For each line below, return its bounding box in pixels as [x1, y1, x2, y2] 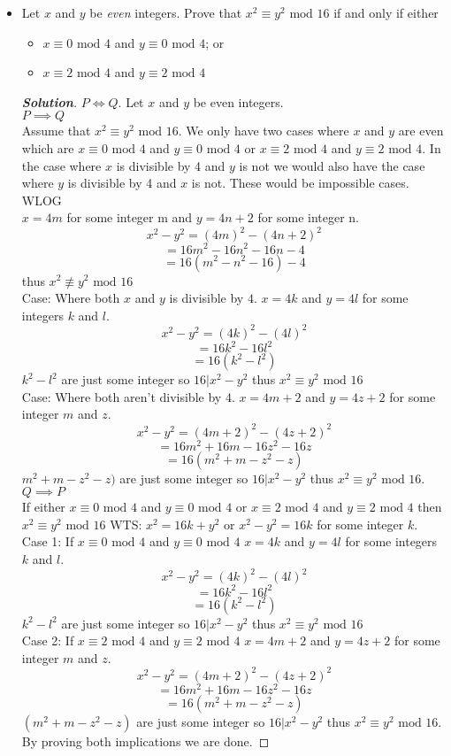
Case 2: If [21, 631, 74, 650]
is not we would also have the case [239, 156, 425, 174]
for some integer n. [257, 208, 359, 227]
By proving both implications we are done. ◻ [21, 731, 270, 750]
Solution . [21, 92, 78, 111]
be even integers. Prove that [89, 4, 242, 21]
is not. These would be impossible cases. [191, 174, 409, 192]
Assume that [21, 121, 91, 140]
